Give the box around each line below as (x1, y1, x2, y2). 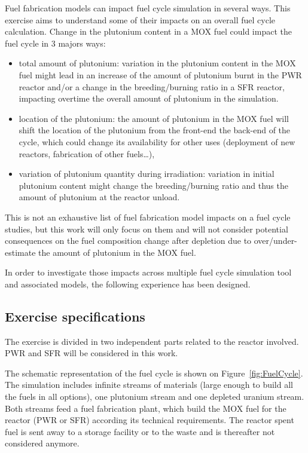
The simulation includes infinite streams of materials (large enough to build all (5, 378, 293, 391)
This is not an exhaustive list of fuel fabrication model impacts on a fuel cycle (5, 210, 291, 223)
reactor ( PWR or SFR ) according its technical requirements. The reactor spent (5, 414, 294, 426)
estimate (5, 246, 36, 258)
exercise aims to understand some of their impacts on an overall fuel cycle (5, 13, 275, 26)
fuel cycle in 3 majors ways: (5, 36, 106, 49)
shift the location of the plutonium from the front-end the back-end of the (19, 124, 291, 136)
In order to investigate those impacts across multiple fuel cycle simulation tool (5, 266, 292, 278)
